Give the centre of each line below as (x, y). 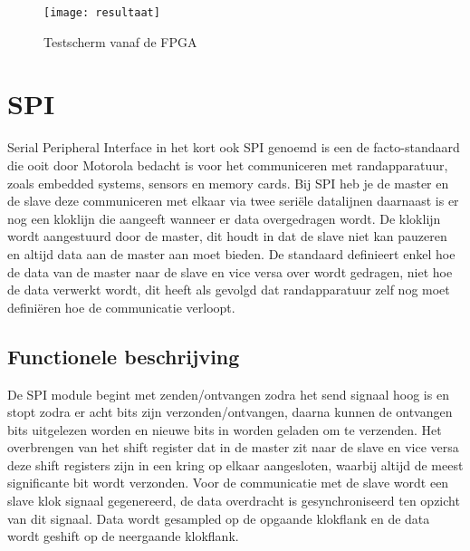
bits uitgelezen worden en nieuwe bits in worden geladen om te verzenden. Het (225, 429)
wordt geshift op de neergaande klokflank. (123, 536)
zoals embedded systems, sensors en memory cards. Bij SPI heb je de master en (228, 183)
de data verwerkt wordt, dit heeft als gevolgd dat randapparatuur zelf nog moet (229, 290)
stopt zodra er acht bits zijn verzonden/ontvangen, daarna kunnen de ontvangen (230, 412)
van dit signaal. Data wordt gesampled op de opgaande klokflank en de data (219, 518)
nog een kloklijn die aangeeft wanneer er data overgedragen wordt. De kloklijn (224, 218)
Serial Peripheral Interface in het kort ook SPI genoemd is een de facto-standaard (234, 147)
